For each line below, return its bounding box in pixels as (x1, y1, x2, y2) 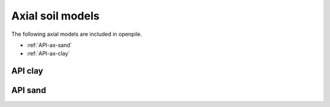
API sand (11, 85, 46, 95)
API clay (11, 66, 43, 76)
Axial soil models (11, 9, 100, 22)
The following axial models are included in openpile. (11, 30, 142, 38)
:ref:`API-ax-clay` (26, 50, 70, 57)
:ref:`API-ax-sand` (26, 41, 73, 49)
